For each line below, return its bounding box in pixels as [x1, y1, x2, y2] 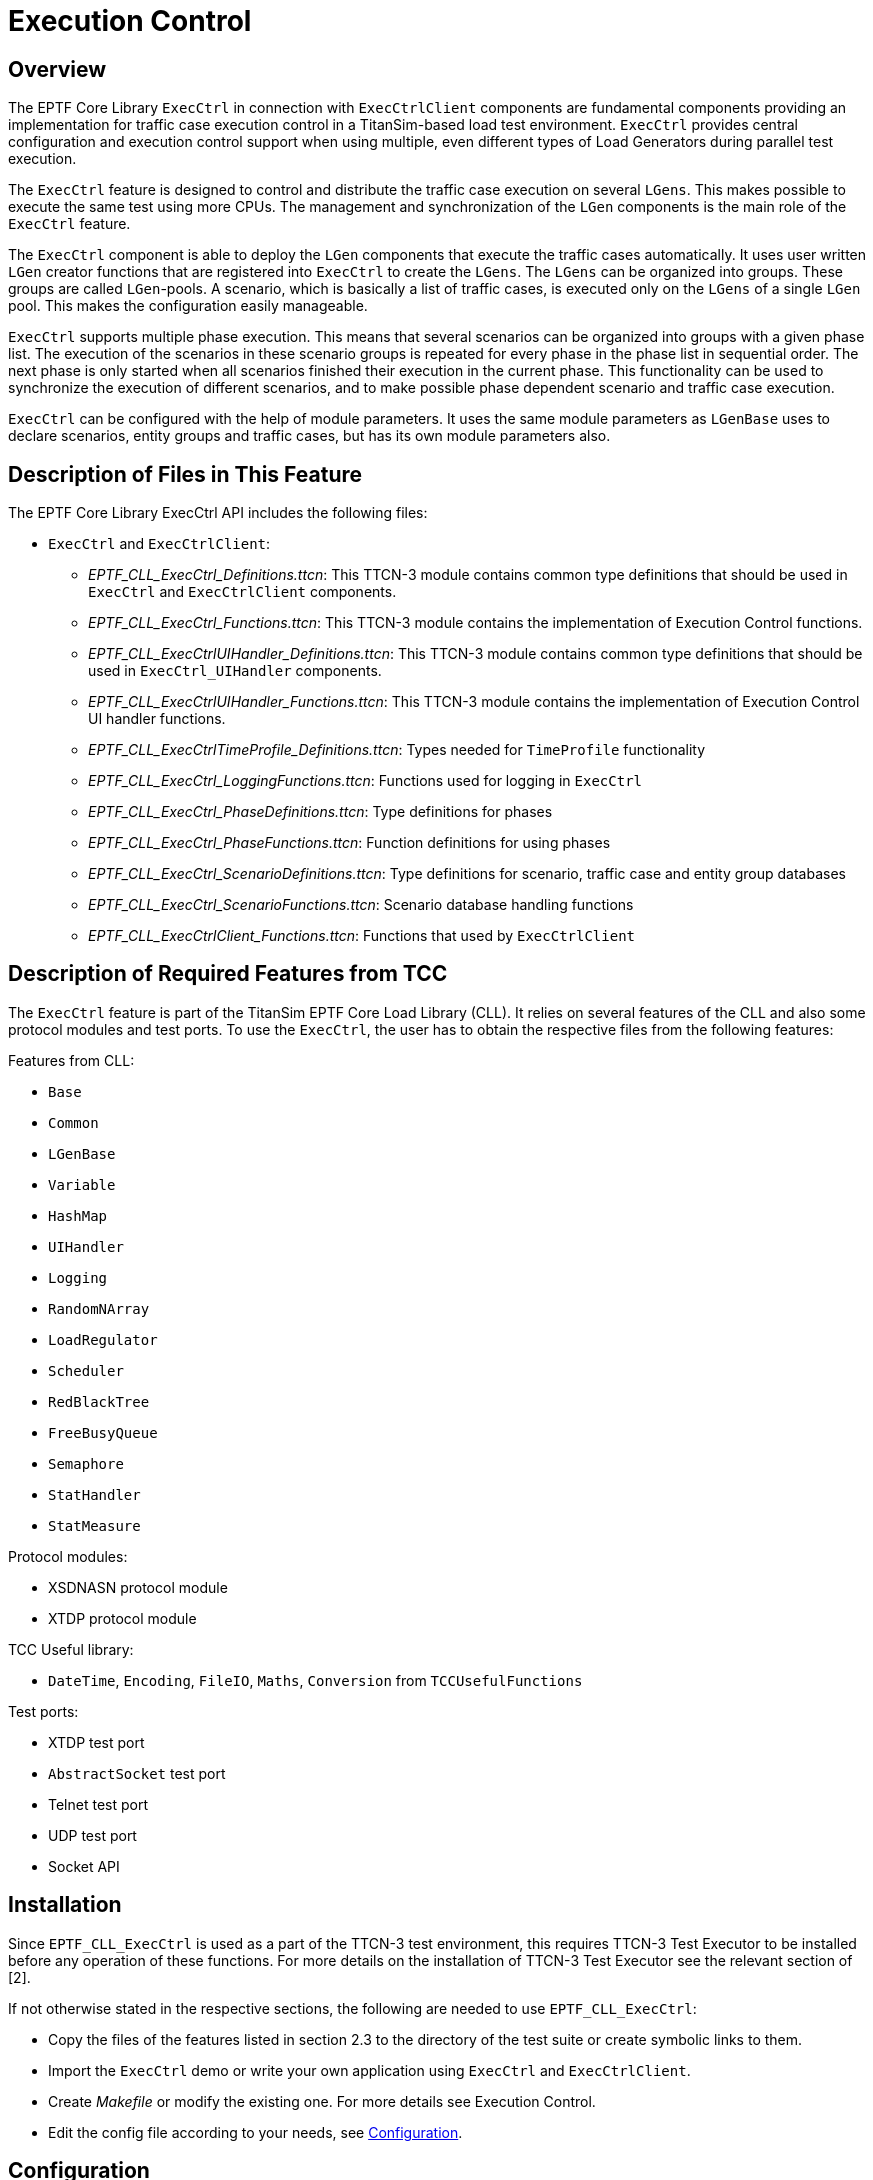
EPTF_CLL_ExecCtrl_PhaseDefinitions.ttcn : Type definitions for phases [88, 803, 553, 821]
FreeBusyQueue [48, 1424, 158, 1441]
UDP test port [48, 1826, 137, 1844]
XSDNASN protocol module [48, 1578, 228, 1596]
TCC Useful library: [8, 1640, 134, 1658]
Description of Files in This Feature [8, 461, 363, 487]
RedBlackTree [48, 1393, 150, 1410]
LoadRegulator [48, 1331, 158, 1348]
